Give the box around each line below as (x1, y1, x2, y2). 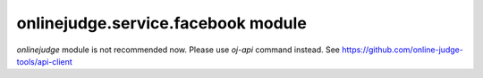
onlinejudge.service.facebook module (16, 13, 308, 33)
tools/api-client (16, 56, 73, 66)
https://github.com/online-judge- (341, 44, 464, 55)
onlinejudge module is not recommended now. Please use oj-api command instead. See (16, 44, 340, 55)
